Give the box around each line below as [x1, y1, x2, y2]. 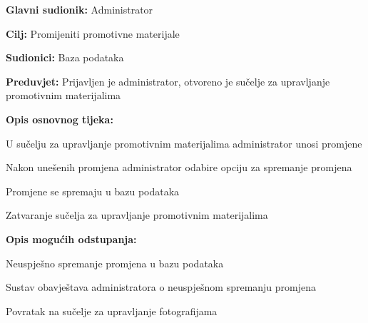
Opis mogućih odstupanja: [6, 231, 137, 246]
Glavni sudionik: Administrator [6, 2, 153, 16]
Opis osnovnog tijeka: [6, 111, 113, 126]
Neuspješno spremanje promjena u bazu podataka [6, 255, 224, 270]
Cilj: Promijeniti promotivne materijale [6, 26, 180, 41]
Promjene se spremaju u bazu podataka [6, 183, 180, 198]
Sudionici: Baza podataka [6, 50, 124, 65]
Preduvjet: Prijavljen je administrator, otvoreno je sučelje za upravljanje [6, 73, 330, 88]
